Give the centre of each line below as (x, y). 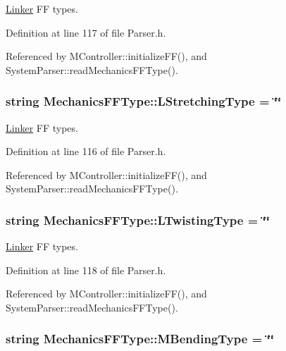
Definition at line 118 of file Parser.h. (86, 270)
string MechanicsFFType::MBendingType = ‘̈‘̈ (140, 339)
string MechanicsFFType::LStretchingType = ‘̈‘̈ (144, 101)
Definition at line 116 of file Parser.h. (86, 151)
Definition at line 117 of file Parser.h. (86, 32)
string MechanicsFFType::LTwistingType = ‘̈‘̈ (138, 220)
